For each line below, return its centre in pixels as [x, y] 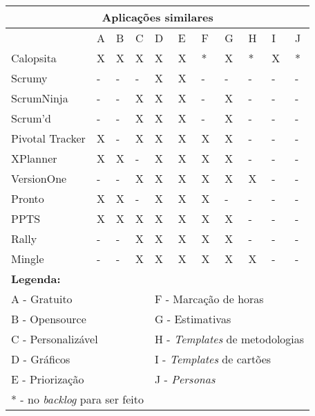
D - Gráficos [41, 359]
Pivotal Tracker [48, 138]
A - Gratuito [42, 299]
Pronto [28, 198]
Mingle [28, 259]
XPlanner [34, 158]
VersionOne [39, 178]
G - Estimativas [193, 319]
